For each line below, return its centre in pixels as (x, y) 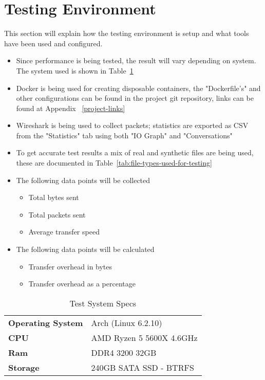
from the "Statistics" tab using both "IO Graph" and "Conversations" (124, 135)
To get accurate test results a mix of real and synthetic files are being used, (135, 152)
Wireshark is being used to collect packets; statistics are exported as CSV (132, 125)
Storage (24, 367)
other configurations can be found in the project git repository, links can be (135, 98)
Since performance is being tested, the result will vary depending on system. (136, 60)
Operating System (46, 322)
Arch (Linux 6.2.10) (127, 322)
